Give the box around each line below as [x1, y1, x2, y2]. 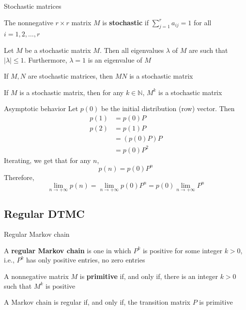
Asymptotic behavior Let [4, 103, 78, 114]
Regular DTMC [4, 206, 85, 221]
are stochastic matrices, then [28, 71, 113, 81]
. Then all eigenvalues [99, 45, 164, 55]
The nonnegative [4, 17, 53, 27]
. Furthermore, [24, 54, 67, 65]
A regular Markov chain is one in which [4, 245, 131, 255]
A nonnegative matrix [4, 271, 69, 281]
